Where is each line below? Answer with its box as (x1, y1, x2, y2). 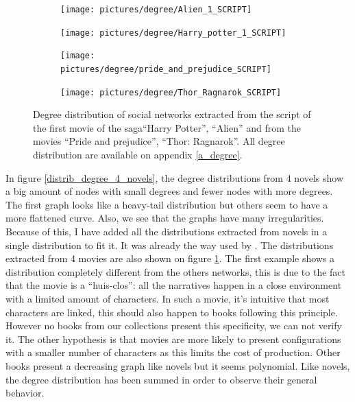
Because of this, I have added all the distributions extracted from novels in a (5, 224, 328, 239)
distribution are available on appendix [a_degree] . (33, 147, 243, 162)
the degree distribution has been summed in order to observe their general (5, 372, 317, 386)
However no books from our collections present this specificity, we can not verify (5, 318, 342, 333)
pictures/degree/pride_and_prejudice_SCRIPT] (60, 64, 271, 74)
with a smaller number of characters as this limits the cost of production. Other (5, 345, 341, 359)
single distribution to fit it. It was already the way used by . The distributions (5, 237, 334, 252)
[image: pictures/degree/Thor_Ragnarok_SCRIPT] (60, 87, 282, 97)
